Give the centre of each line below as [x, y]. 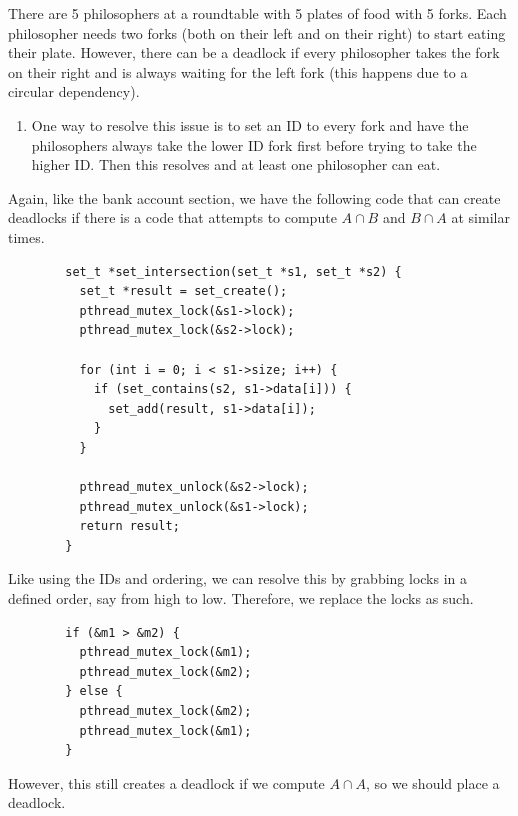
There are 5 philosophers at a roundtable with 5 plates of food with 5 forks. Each [257, 13]
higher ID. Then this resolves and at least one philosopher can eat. [236, 164]
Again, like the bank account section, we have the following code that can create [254, 197]
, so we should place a [433, 782]
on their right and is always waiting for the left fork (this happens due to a [238, 71]
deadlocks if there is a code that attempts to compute [172, 217]
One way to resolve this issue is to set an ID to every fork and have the [250, 124]
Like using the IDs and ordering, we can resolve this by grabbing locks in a [238, 578]
